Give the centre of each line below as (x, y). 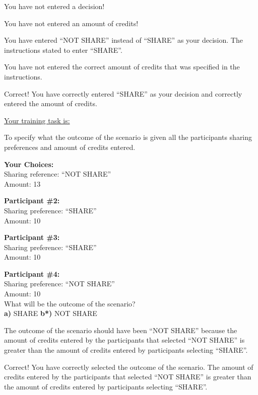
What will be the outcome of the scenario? (70, 303)
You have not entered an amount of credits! (71, 23)
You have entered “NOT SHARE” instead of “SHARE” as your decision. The (123, 40)
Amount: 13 (22, 183)
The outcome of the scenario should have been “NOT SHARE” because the (121, 330)
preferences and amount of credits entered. (70, 147)
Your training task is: (37, 120)
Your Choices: (29, 164)
